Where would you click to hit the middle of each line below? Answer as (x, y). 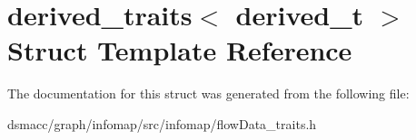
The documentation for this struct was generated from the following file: (208, 93)
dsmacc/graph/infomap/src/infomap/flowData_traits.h (162, 123)
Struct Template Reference (180, 50)
